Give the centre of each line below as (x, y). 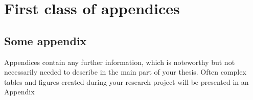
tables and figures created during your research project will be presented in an (126, 81)
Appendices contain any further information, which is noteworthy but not (120, 62)
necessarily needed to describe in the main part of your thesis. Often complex (125, 72)
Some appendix (45, 40)
